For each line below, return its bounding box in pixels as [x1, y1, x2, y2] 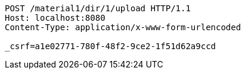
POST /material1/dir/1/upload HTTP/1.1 [5, 4, 191, 13]
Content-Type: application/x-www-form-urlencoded [5, 22, 241, 32]
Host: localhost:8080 [5, 13, 106, 22]
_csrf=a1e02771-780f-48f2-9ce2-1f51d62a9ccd [5, 41, 216, 51]
